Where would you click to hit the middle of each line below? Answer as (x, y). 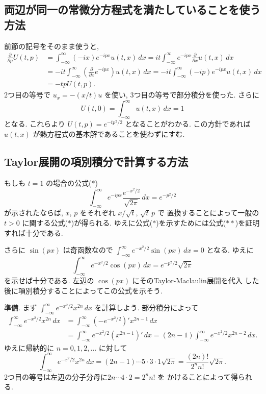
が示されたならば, (34, 213)
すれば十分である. (34, 232)
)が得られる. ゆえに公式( (112, 222)
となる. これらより (35, 124)
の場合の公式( (69, 182)
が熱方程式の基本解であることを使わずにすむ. (109, 133)
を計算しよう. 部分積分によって (147, 307)
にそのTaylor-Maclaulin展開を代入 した (196, 280)
